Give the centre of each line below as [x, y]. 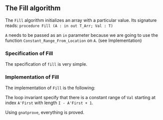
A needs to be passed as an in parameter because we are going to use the [82, 35]
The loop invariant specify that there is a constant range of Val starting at [81, 98]
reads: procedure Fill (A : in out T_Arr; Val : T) [59, 25]
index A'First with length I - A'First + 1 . [49, 103]
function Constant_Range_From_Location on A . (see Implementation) [74, 40]
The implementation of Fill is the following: [50, 88]
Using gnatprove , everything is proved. [45, 113]
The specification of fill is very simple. [46, 64]
